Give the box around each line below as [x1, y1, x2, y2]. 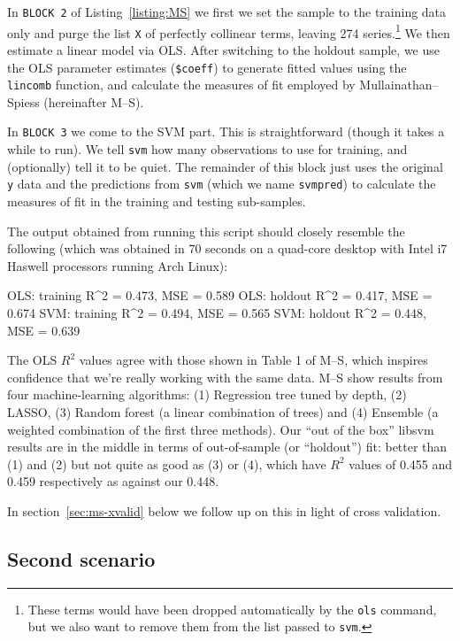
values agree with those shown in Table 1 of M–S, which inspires [79, 351, 428, 369]
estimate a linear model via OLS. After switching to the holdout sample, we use [7, 40, 440, 58]
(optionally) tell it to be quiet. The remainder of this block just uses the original [7, 157, 443, 175]
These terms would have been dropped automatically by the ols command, [27, 599, 437, 618]
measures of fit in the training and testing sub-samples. [7, 192, 306, 211]
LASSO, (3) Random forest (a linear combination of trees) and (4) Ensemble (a [7, 402, 439, 421]
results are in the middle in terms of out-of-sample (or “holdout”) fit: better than [7, 437, 448, 456]
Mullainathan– [359, 75, 439, 94]
